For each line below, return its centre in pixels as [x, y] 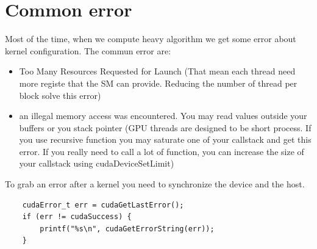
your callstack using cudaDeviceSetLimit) [97, 163]
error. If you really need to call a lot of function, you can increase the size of [162, 151]
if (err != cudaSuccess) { [77, 217]
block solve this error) [60, 95]
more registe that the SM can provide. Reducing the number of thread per [158, 83]
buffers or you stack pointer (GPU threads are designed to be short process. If [165, 127]
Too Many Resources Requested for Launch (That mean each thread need [157, 71]
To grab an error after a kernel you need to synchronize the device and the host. [155, 184]
